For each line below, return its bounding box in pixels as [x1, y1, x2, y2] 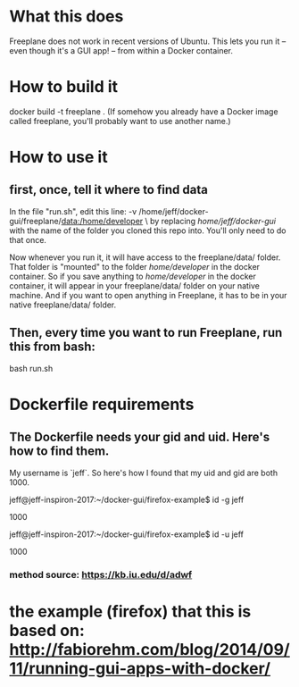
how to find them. [9, 444, 110, 459]
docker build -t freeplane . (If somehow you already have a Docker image [9, 105, 278, 117]
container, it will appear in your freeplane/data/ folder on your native [9, 280, 261, 291]
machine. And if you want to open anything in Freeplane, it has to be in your [9, 289, 287, 300]
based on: [9, 620, 85, 641]
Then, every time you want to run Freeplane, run [9, 325, 283, 340]
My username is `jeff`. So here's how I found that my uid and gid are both [9, 467, 278, 478]
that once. [9, 234, 47, 245]
